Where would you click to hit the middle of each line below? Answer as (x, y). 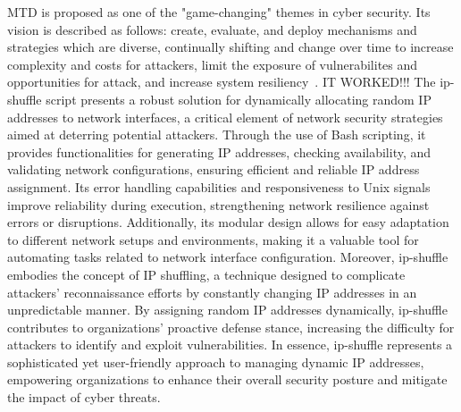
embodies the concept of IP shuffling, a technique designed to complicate (206, 274)
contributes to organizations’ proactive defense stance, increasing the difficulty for (231, 327)
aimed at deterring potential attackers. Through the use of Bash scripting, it (217, 135)
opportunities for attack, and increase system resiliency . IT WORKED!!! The (222, 82)
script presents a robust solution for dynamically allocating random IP (239, 99)
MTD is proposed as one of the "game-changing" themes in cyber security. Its (219, 12)
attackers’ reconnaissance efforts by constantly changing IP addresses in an (212, 292)
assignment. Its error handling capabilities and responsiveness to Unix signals (219, 186)
